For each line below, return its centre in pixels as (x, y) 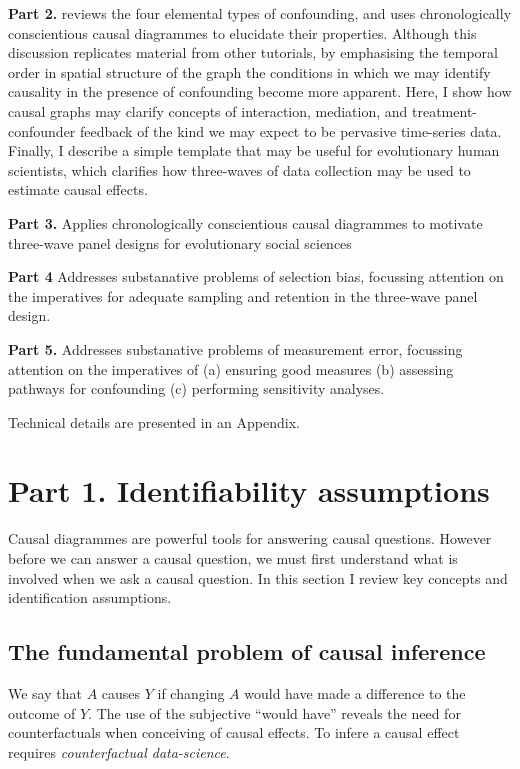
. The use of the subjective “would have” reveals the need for (274, 712)
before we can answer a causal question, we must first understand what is (233, 558)
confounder (42, 130)
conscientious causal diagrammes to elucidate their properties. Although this (242, 32)
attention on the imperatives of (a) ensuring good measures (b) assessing (231, 368)
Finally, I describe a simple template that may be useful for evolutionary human (254, 150)
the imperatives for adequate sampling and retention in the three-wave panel (243, 295)
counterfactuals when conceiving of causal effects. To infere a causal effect (234, 732)
